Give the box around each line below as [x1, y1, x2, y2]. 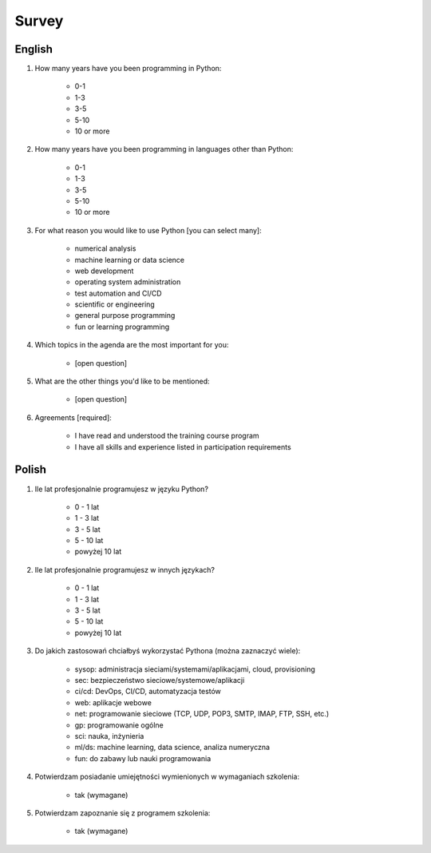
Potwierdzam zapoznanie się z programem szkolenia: [34, 807, 211, 818]
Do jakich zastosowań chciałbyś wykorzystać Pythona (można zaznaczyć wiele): [34, 646, 301, 656]
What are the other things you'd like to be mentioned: [34, 376, 211, 387]
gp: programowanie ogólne [74, 720, 164, 730]
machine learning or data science [74, 255, 185, 264]
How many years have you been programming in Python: [34, 64, 222, 73]
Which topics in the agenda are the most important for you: [34, 340, 229, 350]
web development [74, 266, 134, 276]
